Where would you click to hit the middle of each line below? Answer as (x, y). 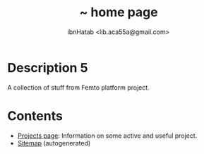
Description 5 (48, 67)
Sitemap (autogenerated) (54, 143)
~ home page (119, 12)
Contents (35, 115)
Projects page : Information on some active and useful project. (107, 136)
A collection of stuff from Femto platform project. (78, 87)
